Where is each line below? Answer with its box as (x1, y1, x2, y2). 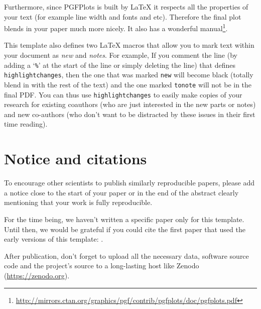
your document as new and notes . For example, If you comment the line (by (4, 50, 237, 60)
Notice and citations (4, 148, 147, 169)
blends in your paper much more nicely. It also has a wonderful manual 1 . (4, 22, 228, 33)
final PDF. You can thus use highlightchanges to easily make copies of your (4, 89, 242, 99)
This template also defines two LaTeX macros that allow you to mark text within (4, 40, 254, 50)
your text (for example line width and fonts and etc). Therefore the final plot (4, 11, 241, 22)
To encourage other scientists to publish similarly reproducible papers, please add (4, 177, 254, 188)
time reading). (4, 119, 48, 129)
